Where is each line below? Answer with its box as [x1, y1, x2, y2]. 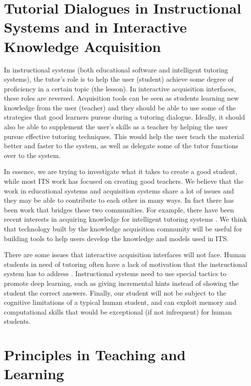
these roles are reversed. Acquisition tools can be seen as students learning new [4, 93, 239, 103]
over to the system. [4, 150, 61, 160]
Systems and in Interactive [4, 17, 187, 37]
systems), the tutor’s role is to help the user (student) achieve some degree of [4, 74, 234, 84]
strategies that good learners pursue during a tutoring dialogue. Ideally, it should [4, 112, 245, 122]
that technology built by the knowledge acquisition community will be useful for [4, 224, 242, 233]
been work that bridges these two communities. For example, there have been [4, 204, 234, 214]
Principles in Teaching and [4, 345, 186, 365]
